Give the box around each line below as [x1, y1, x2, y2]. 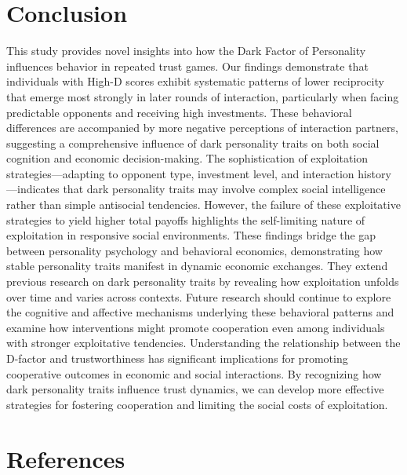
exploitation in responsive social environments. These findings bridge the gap [6, 227, 376, 243]
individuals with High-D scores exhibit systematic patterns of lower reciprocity [6, 73, 384, 90]
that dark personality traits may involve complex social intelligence [63, 181, 386, 197]
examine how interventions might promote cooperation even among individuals [6, 319, 385, 335]
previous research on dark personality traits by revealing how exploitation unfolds [6, 273, 399, 290]
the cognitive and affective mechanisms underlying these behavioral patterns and [6, 304, 394, 320]
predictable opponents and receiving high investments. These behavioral [6, 104, 352, 120]
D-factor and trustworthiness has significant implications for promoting [6, 350, 348, 366]
